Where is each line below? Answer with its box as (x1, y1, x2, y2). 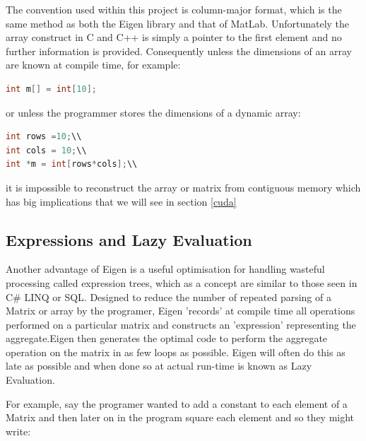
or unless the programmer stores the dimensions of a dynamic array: (6, 105, 301, 119)
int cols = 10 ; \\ (6, 145, 87, 155)
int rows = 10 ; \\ (6, 131, 82, 142)
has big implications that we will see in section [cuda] (6, 194, 237, 208)
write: (6, 423, 31, 438)
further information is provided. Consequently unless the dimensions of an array (6, 43, 352, 58)
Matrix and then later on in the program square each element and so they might (6, 410, 355, 425)
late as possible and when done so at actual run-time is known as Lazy (6, 358, 312, 373)
